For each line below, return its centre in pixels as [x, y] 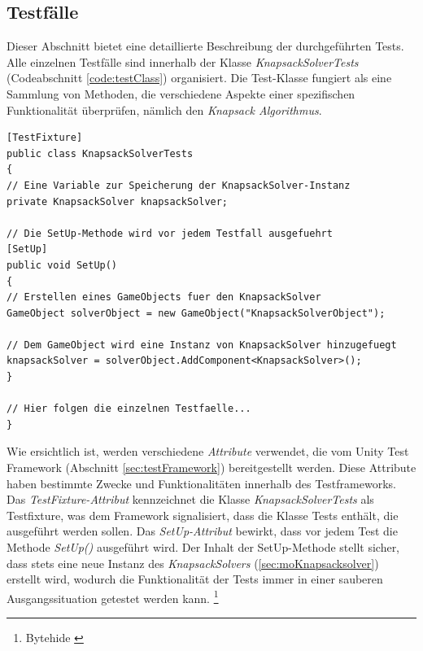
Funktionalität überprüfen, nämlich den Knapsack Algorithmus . [164, 109]
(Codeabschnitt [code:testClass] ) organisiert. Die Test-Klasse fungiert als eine [199, 78]
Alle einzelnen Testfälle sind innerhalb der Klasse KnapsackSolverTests [183, 61]
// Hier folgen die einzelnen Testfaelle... [129, 409]
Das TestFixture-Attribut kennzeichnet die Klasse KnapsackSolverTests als [190, 499]
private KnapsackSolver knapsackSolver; [118, 201]
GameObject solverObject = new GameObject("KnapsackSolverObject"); [196, 313]
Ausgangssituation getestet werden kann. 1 [113, 596]
